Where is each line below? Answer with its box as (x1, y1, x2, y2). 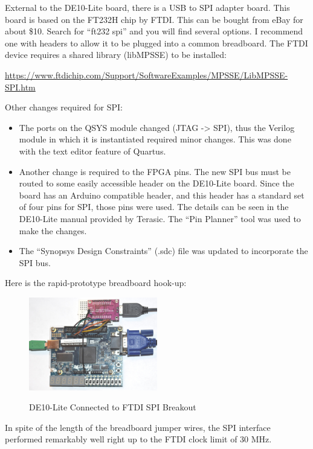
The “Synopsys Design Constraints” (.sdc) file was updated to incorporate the (19, 244, 308, 257)
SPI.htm (5, 80, 36, 93)
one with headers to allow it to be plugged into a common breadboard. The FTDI (5, 36, 308, 49)
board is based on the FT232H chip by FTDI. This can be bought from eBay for (5, 13, 303, 25)
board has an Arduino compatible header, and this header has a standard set (19, 188, 305, 201)
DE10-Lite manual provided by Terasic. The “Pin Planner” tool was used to (19, 212, 301, 224)
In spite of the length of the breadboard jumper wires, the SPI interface (5, 421, 271, 433)
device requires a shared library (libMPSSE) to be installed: (5, 48, 227, 61)
